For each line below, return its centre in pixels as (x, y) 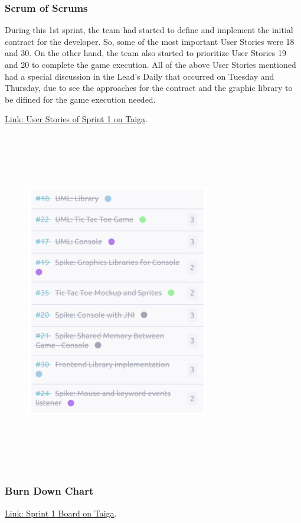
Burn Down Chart (49, 491)
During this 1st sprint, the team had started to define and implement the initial (149, 30)
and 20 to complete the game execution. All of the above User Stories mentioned (150, 64)
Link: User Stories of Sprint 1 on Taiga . (76, 119)
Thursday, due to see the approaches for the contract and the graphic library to (149, 88)
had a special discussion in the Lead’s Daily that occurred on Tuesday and (140, 76)
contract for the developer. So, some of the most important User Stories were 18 (150, 41)
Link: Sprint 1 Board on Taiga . (61, 513)
